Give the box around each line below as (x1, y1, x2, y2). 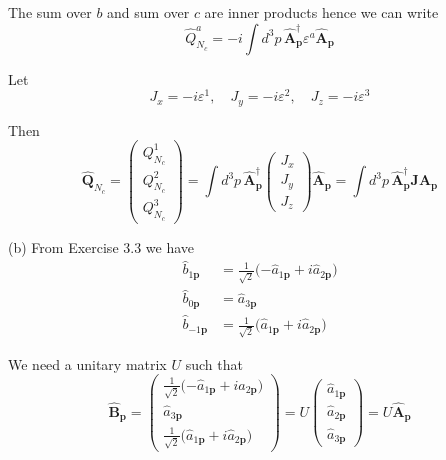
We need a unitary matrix (8, 353, 167, 374)
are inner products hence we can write (204, 2, 439, 22)
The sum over (8, 2, 92, 22)
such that (185, 353, 243, 374)
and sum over (107, 2, 190, 22)
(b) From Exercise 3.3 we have (8, 236, 195, 257)
